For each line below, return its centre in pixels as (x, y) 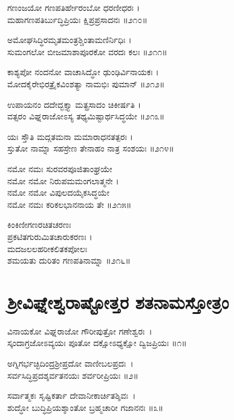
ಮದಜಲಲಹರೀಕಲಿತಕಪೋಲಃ (47, 248)
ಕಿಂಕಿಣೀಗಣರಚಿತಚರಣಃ (39, 225)
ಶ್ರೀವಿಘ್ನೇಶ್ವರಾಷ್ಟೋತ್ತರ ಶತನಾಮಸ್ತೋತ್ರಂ (118, 302)
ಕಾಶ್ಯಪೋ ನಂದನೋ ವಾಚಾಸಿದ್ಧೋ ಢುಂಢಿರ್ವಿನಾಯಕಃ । (83, 72)
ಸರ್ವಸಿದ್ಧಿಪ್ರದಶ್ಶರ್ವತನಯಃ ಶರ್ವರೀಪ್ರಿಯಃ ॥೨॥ (73, 375)
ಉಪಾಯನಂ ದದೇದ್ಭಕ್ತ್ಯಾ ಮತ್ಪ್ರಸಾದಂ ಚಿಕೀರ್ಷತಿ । (74, 104)
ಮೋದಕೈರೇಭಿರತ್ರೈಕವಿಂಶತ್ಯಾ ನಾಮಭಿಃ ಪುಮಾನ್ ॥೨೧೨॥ (86, 83)
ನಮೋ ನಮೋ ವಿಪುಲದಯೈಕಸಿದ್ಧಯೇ (58, 192)
